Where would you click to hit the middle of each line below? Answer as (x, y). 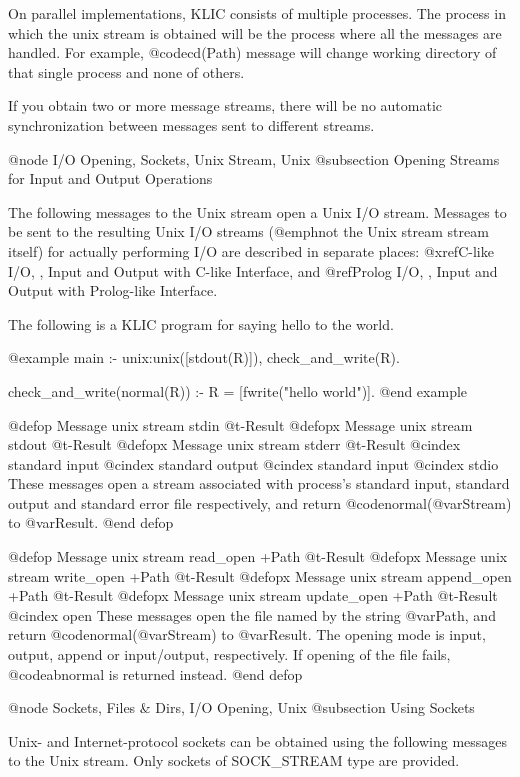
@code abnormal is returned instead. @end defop (155, 673)
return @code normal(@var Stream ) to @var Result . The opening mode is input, (247, 634)
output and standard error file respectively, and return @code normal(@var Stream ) (260, 502)
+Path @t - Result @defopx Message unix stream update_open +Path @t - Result (253, 595)
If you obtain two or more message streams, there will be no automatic (225, 105)
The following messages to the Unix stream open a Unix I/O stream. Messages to (257, 211)
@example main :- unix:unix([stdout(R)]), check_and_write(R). (204, 357)
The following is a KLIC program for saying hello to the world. (201, 323)
